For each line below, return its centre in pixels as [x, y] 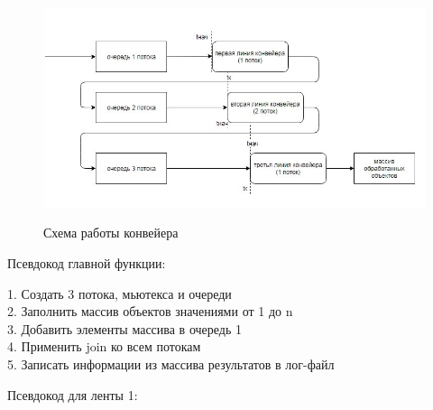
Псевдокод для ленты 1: [73, 394]
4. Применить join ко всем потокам [104, 346]
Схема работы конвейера [111, 233]
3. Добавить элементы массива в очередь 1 [124, 328]
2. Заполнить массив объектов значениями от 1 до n [150, 311]
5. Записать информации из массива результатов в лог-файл [171, 363]
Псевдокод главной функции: [87, 263]
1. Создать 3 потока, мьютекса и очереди [120, 293]
